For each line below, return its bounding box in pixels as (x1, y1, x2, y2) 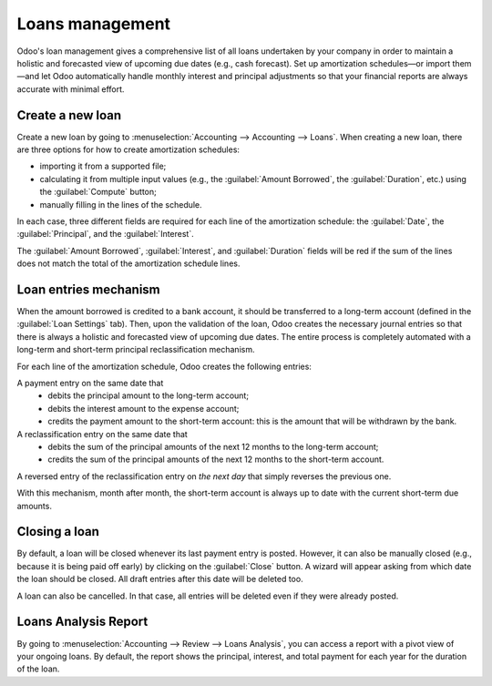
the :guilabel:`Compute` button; (39, 187, 157, 198)
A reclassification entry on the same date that (16, 428, 189, 439)
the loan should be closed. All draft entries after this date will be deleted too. (16, 574, 304, 585)
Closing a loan (16, 524, 100, 539)
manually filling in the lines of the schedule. (39, 199, 202, 210)
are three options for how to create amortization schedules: (16, 144, 241, 155)
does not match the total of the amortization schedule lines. (16, 258, 241, 269)
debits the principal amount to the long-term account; (47, 390, 250, 401)
